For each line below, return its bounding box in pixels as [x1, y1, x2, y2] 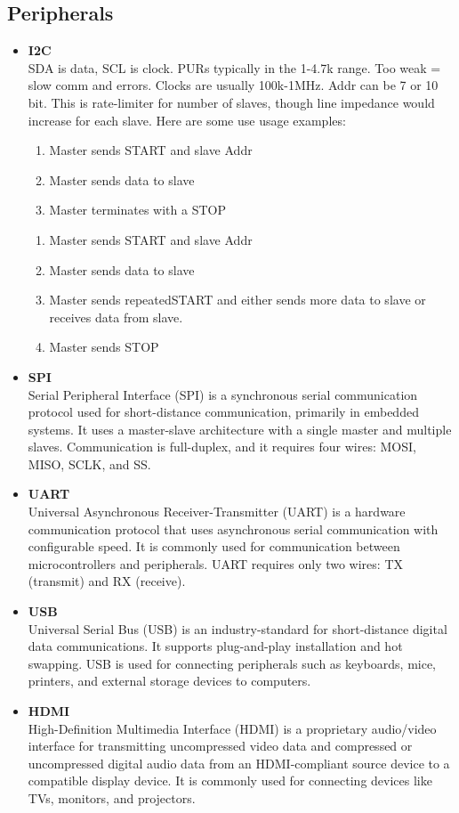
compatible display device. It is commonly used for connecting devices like [28, 771, 432, 790]
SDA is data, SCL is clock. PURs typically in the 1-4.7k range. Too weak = [28, 58, 441, 77]
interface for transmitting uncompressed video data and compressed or [28, 736, 413, 755]
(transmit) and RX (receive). [28, 572, 186, 590]
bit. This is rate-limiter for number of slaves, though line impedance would [28, 93, 435, 111]
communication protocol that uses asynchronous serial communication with [28, 519, 439, 538]
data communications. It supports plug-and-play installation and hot [28, 637, 403, 655]
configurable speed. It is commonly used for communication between [28, 537, 400, 556]
